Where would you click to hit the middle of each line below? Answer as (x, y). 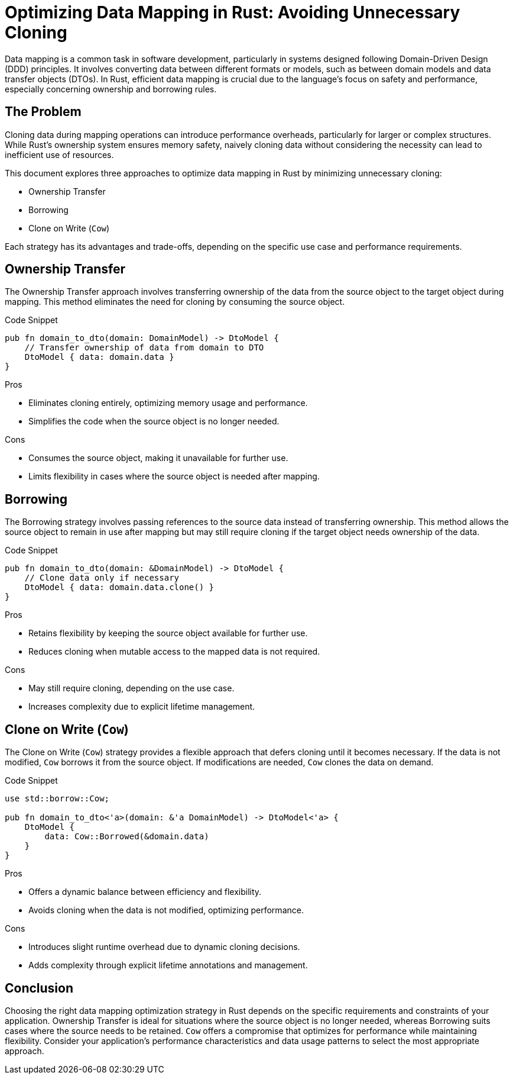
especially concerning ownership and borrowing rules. (111, 89)
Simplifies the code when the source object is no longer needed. (154, 421)
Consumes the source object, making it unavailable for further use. (158, 458)
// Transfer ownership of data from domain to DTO (144, 348)
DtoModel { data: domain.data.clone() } (119, 587)
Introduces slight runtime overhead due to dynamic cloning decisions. (164, 947)
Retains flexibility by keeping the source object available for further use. (168, 633)
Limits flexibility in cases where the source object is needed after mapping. (174, 476)
